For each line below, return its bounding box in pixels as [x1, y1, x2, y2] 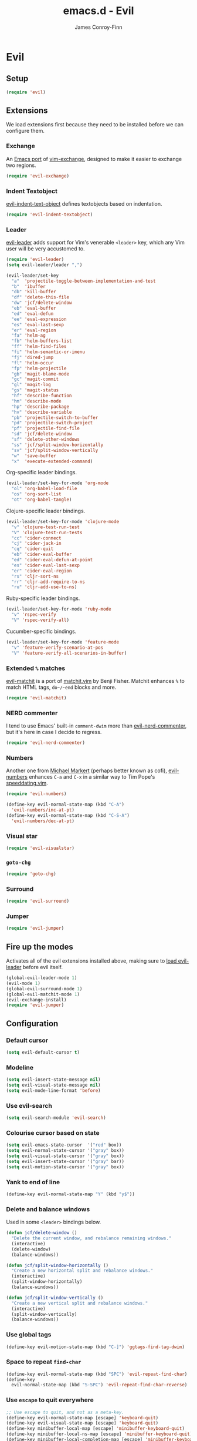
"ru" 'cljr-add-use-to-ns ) [11, 584, 77, 590]
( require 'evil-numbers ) [6, 791, 67, 797]
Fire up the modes [6, 941, 73, 951]
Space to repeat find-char [6, 1358, 81, 1366]
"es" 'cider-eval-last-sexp [11, 562, 80, 568]
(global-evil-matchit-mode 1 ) [6, 991, 80, 997]
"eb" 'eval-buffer [11, 306, 57, 311]
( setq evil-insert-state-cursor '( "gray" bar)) [6, 1158, 125, 1164]
